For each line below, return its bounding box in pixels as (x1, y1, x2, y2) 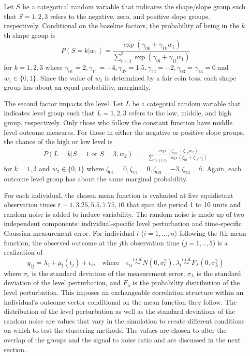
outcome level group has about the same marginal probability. (4, 174, 188, 184)
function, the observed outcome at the (4, 237, 117, 247)
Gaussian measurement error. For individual (4, 228, 134, 238)
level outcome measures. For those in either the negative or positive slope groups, (4, 127, 245, 137)
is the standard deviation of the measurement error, (31, 268, 185, 278)
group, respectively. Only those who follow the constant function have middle (4, 117, 233, 127)
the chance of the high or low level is (4, 136, 113, 146)
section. (4, 344, 26, 354)
